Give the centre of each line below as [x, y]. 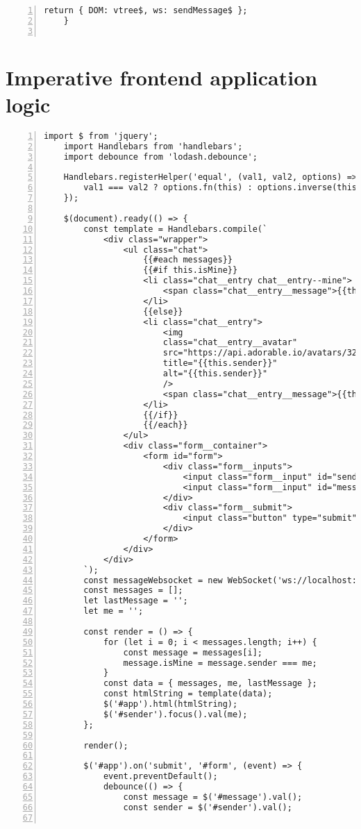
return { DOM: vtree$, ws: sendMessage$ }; [146, 10]
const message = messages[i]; [193, 652]
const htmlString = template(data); [188, 694]
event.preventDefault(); [160, 777]
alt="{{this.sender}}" [215, 374]
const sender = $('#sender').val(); [208, 807]
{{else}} [163, 311]
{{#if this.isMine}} [191, 270]
